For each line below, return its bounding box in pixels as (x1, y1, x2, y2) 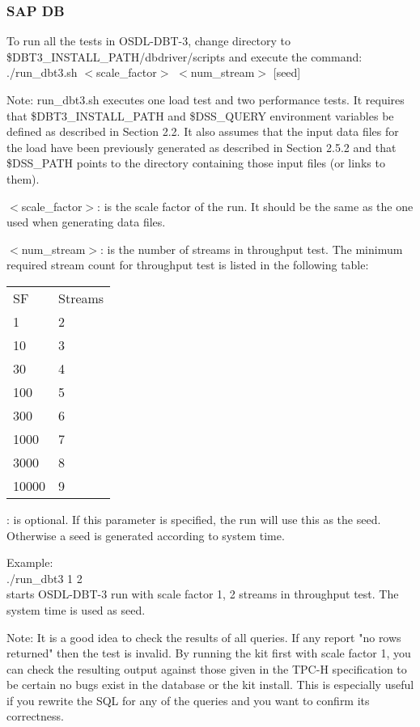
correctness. (6, 708, 64, 725)
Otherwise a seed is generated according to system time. (6, 526, 285, 543)
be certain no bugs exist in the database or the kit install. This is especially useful (6, 676, 414, 693)
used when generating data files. (6, 213, 166, 230)
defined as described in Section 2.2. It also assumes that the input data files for (6, 123, 399, 140)
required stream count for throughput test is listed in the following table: (6, 256, 369, 273)
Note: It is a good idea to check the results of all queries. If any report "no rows (6, 628, 401, 645)
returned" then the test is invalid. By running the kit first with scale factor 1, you (6, 645, 411, 661)
